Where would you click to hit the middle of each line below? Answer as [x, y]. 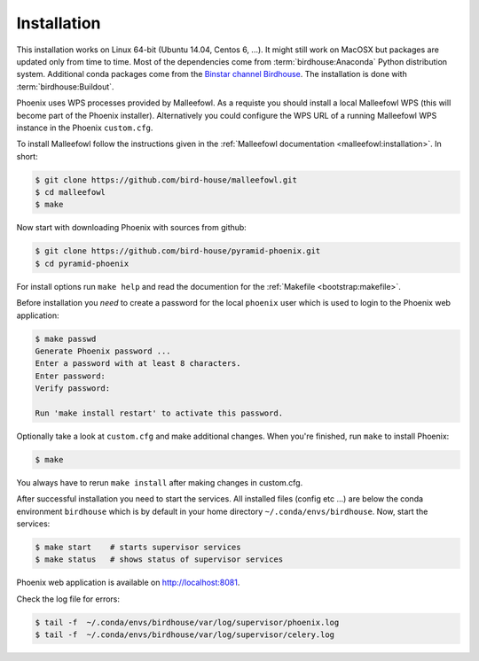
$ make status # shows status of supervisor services [159, 560]
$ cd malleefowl [71, 192]
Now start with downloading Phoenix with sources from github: [132, 228]
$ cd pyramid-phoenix [82, 263]
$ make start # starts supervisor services [138, 547]
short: [27, 156]
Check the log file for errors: [68, 599]
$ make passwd [66, 338]
